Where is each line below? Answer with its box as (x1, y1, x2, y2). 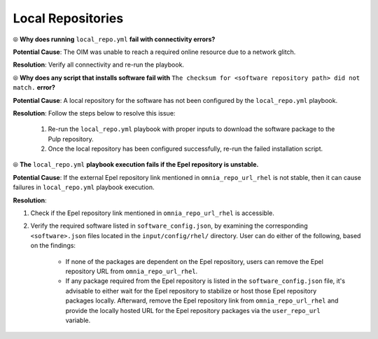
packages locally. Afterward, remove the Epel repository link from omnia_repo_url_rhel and (65, 296, 339, 305)
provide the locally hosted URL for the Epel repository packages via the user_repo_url (65, 306, 321, 314)
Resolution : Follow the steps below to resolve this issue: (13, 109, 176, 117)
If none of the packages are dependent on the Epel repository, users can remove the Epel (65, 257, 323, 265)
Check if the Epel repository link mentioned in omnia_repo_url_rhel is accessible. (30, 209, 274, 217)
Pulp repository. (48, 134, 94, 143)
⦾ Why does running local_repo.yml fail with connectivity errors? (13, 35, 216, 43)
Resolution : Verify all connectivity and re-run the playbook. (13, 60, 185, 69)
